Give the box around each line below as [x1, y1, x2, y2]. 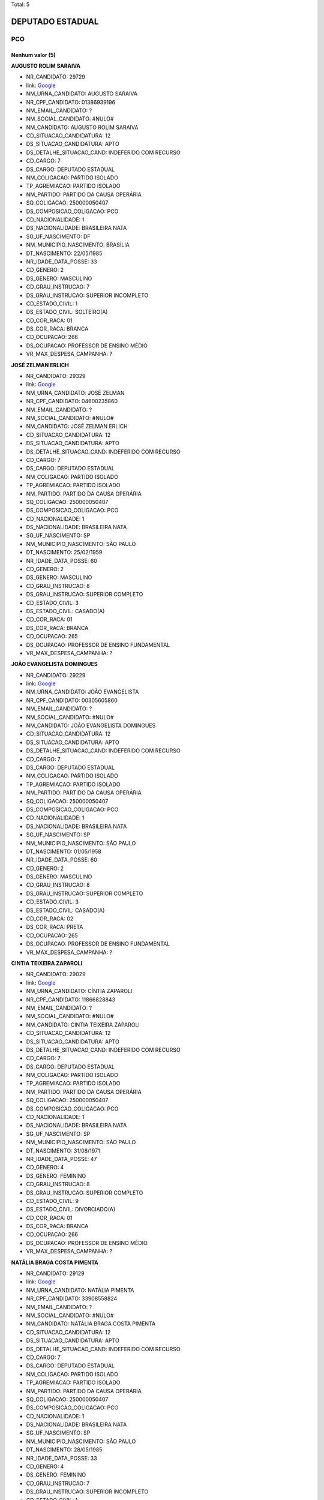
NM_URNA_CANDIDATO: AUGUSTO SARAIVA [26, 90, 138, 97]
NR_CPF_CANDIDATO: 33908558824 [26, 1295, 118, 1302]
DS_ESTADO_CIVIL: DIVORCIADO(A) [26, 1206, 116, 1213]
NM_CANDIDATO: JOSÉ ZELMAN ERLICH [26, 423, 128, 430]
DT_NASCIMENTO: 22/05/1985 [26, 250, 103, 257]
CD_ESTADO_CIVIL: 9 [26, 1197, 79, 1204]
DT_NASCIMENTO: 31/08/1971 [26, 1147, 100, 1154]
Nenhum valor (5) [11, 51, 56, 58]
